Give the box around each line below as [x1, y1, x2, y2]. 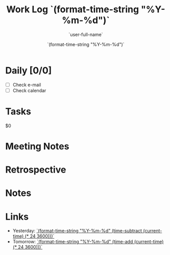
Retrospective [5, 164, 66, 176]
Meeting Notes [5, 140, 69, 152]
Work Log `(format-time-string [6, 4, 139, 15]
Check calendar [12, 87, 46, 93]
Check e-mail [12, 81, 41, 88]
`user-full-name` [68, 31, 103, 37]
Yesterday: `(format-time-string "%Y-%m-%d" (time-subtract [12, 228, 142, 234]
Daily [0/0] [5, 65, 52, 76]
